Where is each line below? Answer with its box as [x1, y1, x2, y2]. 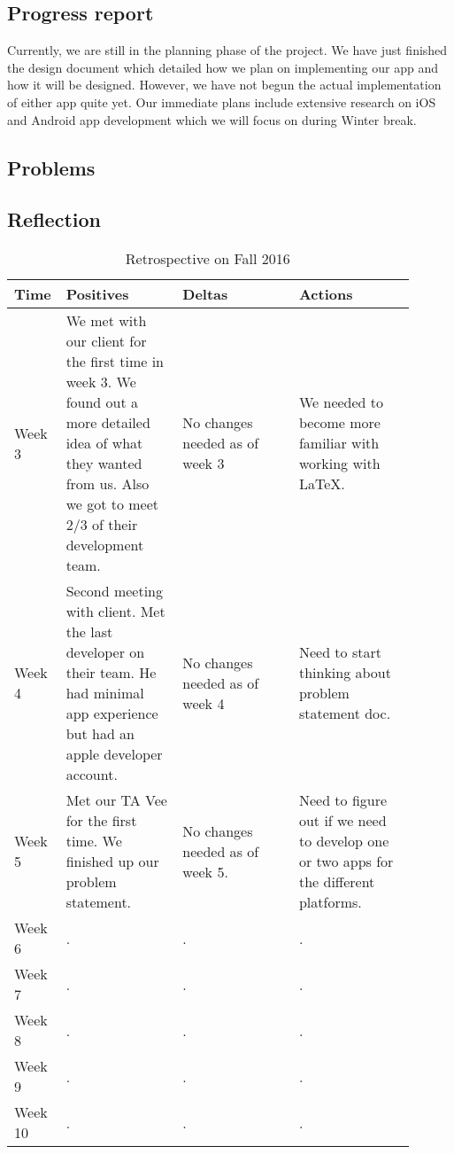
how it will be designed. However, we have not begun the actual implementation [7, 75, 442, 94]
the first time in [65, 351, 165, 372]
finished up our [65, 851, 159, 872]
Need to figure [298, 790, 388, 811]
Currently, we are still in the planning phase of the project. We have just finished [7, 41, 448, 59]
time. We [65, 830, 122, 852]
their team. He [65, 662, 157, 683]
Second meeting [65, 581, 163, 602]
